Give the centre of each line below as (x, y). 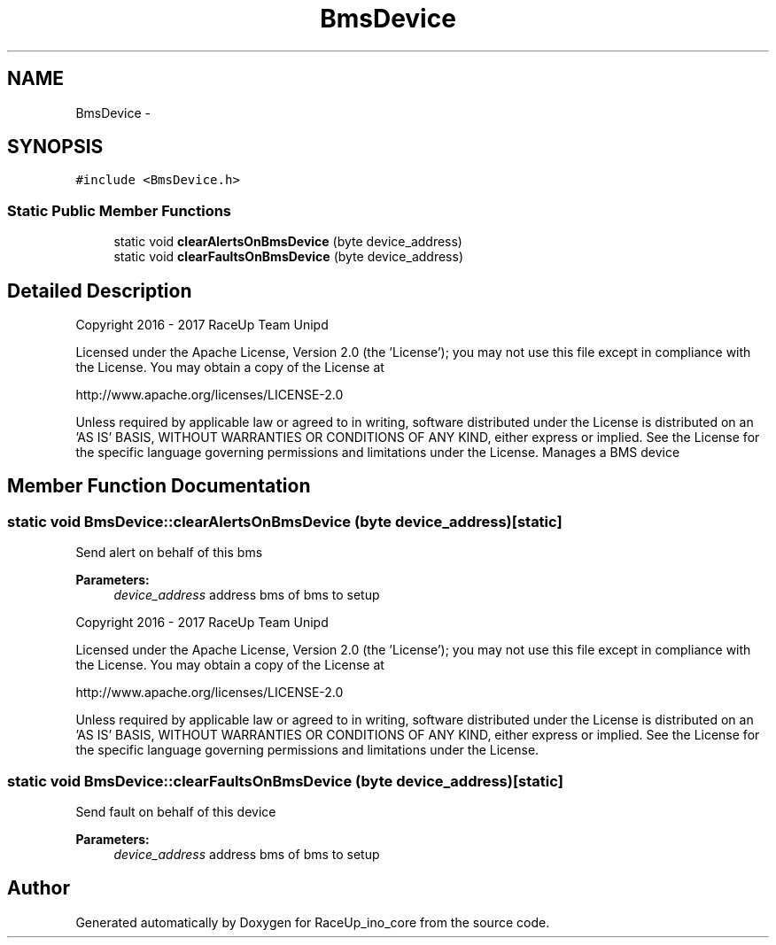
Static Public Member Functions (120, 210)
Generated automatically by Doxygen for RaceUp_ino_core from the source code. (313, 922)
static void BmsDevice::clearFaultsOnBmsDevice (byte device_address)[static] (285, 781)
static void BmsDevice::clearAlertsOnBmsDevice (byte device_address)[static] (285, 521)
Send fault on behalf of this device (176, 812)
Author (39, 888)
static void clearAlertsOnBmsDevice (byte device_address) (288, 242)
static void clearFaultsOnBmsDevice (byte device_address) (289, 257)
